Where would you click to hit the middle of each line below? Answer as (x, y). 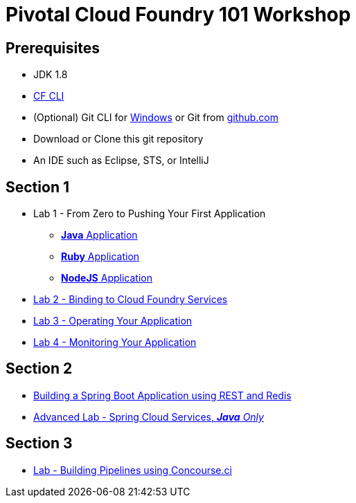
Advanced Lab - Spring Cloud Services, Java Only (149, 417)
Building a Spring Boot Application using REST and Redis (162, 395)
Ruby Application (100, 257)
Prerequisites (53, 48)
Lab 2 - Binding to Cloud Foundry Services (131, 300)
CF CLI (49, 96)
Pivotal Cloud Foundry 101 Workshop (178, 15)
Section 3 (39, 443)
